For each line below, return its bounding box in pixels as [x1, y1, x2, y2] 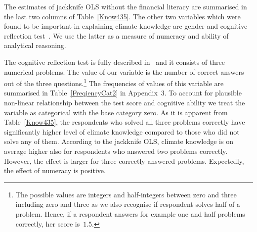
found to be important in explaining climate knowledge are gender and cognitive [4, 21, 248, 31]
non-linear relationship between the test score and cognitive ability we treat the [4, 97, 245, 107]
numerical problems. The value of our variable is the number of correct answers [4, 66, 244, 77]
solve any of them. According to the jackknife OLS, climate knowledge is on [4, 136, 233, 146]
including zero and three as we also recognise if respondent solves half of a [15, 199, 240, 209]
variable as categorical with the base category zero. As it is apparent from [4, 107, 228, 117]
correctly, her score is [15, 218, 80, 229]
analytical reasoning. [4, 40, 66, 50]
